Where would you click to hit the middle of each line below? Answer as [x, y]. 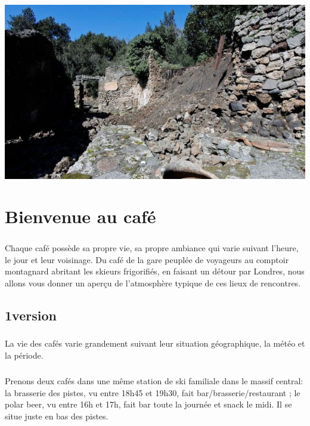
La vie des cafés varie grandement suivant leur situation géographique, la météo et [155, 343]
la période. [24, 355]
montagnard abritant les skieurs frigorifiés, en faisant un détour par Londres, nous [155, 271]
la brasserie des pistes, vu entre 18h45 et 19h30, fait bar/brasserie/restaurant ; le [153, 392]
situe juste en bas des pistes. [57, 416]
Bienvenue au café [80, 216]
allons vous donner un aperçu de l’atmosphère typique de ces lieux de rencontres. [153, 283]
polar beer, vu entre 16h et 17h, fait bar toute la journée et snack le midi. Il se [148, 404]
